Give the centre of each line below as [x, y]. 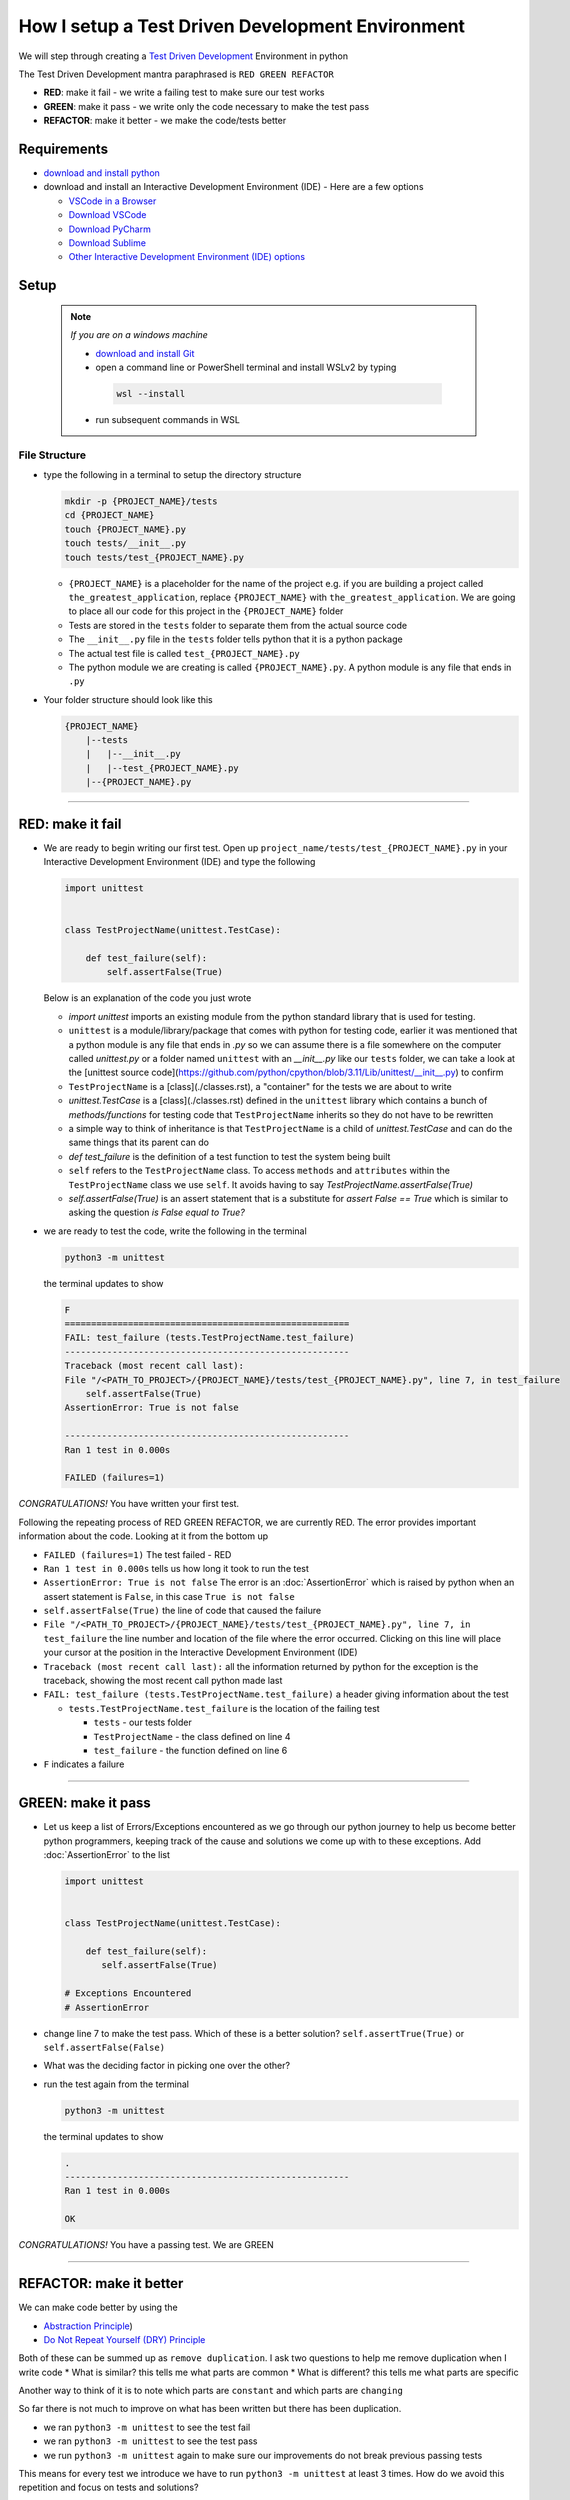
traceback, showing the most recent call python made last [163, 1681]
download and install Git [145, 353]
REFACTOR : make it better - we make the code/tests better [165, 121]
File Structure [52, 455]
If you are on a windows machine [139, 335]
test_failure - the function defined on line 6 [190, 1750]
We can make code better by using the [98, 2307]
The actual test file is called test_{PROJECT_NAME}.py [184, 653]
